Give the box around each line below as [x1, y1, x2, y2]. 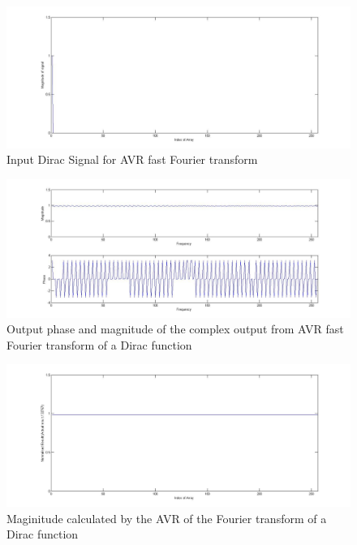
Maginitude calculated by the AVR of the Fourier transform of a [6, 509, 327, 526]
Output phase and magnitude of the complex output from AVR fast [6, 320, 344, 337]
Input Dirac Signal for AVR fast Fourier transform [6, 151, 258, 168]
